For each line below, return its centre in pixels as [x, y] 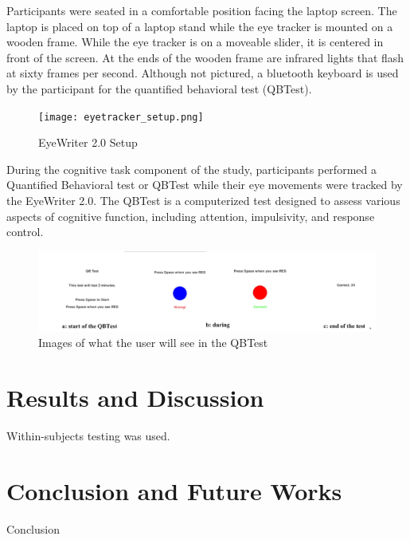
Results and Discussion [135, 398]
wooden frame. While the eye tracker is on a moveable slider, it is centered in [195, 42]
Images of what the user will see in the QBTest [153, 343]
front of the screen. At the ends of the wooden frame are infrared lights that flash [205, 57]
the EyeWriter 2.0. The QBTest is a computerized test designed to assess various [203, 200]
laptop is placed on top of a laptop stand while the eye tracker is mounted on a [200, 26]
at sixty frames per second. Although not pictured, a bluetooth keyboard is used [203, 73]
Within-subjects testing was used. [88, 436]
